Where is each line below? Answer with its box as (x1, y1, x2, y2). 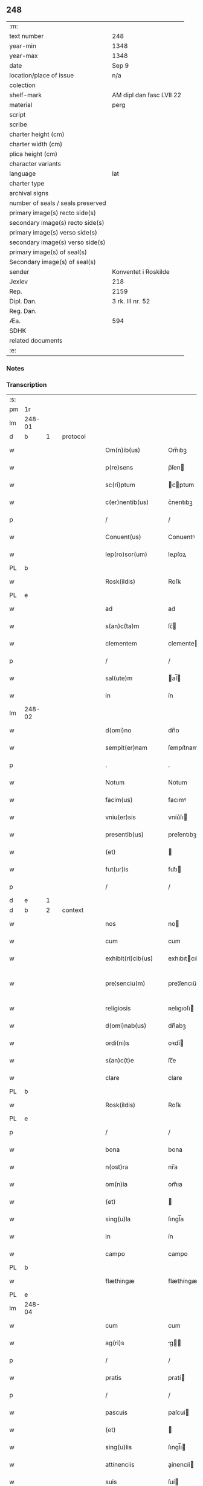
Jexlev (9, 277, 28, 286)
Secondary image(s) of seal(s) (9, 257, 96, 266)
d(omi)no (105, 726, 132, 735)
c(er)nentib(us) (105, 498, 149, 506)
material (9, 100, 33, 109)
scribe (9, 120, 27, 129)
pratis (105, 1374, 122, 1382)
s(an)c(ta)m (105, 622, 140, 630)
